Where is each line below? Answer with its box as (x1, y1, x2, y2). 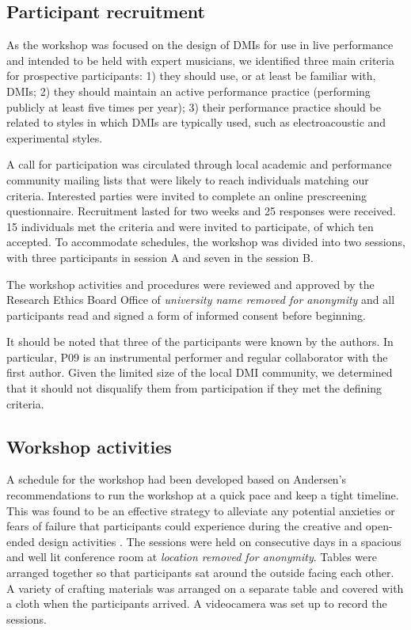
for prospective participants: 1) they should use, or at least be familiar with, (6, 67, 376, 84)
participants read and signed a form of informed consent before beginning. (6, 306, 366, 323)
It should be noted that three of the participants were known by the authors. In (6, 333, 394, 350)
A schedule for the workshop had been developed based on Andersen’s (6, 471, 347, 488)
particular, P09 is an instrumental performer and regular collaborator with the (6, 348, 388, 365)
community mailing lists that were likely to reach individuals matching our (6, 171, 369, 188)
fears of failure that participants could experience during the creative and (6, 518, 363, 534)
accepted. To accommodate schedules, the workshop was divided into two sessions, (6, 233, 405, 250)
